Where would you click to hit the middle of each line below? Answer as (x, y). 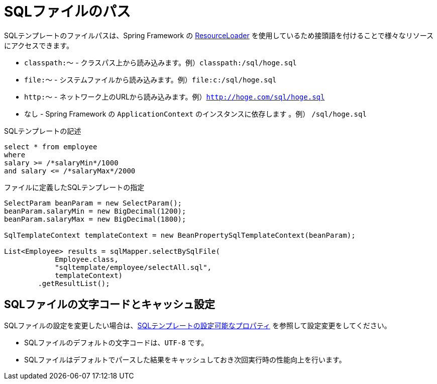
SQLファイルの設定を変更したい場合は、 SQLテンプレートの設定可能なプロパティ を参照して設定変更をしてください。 (198, 325)
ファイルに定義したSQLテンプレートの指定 (74, 187)
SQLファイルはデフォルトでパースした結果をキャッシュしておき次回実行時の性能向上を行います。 (185, 359)
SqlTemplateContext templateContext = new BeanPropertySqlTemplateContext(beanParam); (180, 235)
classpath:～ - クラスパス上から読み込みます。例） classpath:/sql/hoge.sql (160, 62)
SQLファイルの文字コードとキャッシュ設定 (110, 305)
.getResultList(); (74, 283)
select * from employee (51, 147)
